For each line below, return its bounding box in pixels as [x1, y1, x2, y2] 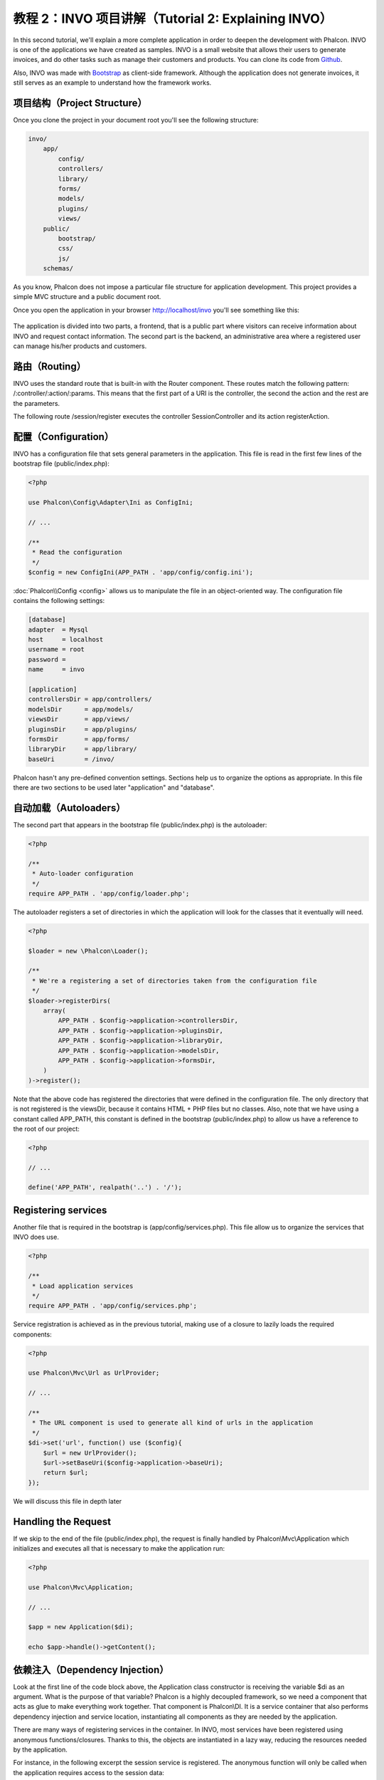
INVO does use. [13, 1232, 60, 1242]
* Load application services [32, 1282, 134, 1290]
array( [43, 1007, 66, 1015]
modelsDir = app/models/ [28, 705, 134, 713]
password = [28, 655, 66, 664]
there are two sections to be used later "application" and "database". [13, 783, 215, 792]
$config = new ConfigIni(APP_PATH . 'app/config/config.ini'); [28, 568, 254, 576]
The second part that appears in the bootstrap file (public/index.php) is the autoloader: [13, 821, 267, 829]
